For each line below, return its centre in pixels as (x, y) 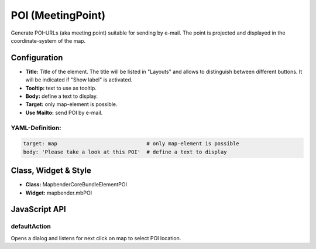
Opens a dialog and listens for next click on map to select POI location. (96, 238)
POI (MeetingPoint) (58, 15)
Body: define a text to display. (62, 96)
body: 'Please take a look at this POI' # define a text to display (125, 152)
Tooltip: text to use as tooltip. (61, 88)
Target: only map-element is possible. (71, 104)
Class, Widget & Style (51, 171)
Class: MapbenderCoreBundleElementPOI (76, 185)
